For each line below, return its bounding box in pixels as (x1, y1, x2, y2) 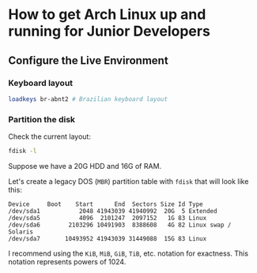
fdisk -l (8, 148, 37, 155)
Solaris (8, 227, 34, 236)
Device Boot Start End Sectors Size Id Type (8, 200, 203, 208)
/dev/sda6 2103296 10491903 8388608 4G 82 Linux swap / (8, 221, 232, 229)
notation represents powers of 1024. (8, 256, 127, 266)
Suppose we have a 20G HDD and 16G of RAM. (8, 161, 162, 170)
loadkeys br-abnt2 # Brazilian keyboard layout (8, 95, 168, 103)
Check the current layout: (8, 132, 91, 141)
